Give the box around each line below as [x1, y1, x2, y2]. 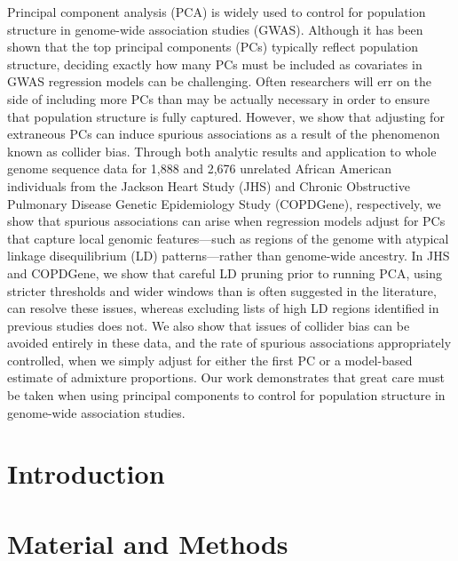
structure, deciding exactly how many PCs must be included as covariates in [7, 54, 422, 73]
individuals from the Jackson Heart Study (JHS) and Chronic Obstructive [7, 176, 410, 195]
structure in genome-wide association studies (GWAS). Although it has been [7, 20, 423, 38]
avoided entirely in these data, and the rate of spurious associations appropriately [7, 333, 452, 352]
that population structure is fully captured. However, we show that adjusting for [7, 107, 445, 125]
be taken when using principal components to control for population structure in [7, 386, 446, 405]
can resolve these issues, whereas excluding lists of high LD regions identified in [7, 299, 439, 317]
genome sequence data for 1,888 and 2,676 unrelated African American [7, 159, 392, 178]
